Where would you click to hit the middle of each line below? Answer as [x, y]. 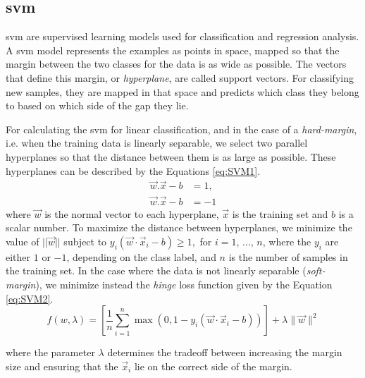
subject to [85, 241]
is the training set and [280, 213]
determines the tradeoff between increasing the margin [225, 352]
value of [23, 241]
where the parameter [50, 352]
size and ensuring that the [62, 366]
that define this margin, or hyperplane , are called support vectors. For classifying [180, 77]
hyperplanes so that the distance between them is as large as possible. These [171, 156]
